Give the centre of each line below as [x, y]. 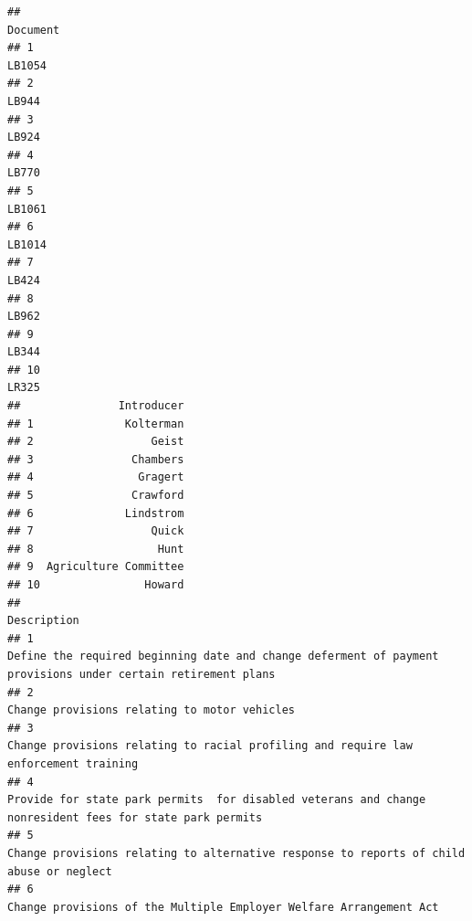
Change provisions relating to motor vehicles [151, 710]
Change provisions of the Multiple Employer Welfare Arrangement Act [223, 907]
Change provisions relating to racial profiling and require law [210, 746]
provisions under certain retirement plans [142, 674]
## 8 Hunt [96, 549]
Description [43, 621]
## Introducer [96, 406]
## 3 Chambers [96, 459]
